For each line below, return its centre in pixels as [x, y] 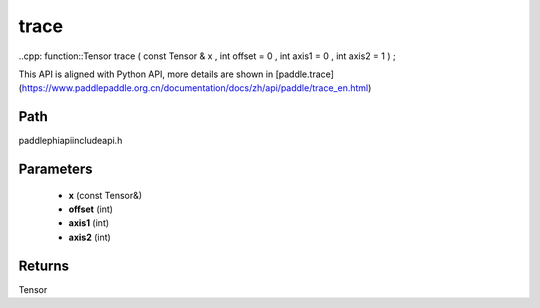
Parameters [55, 169]
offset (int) [91, 209]
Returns [44, 265]
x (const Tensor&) [105, 195]
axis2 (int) [90, 237]
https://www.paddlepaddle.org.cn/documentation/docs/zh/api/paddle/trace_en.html [195, 88]
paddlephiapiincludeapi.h [70, 141]
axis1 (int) [89, 223]
